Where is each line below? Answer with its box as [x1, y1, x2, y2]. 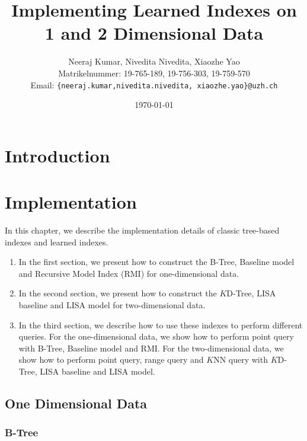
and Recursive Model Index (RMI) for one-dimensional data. [18, 267, 239, 279]
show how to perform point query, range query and [18, 353, 204, 366]
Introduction [5, 143, 110, 167]
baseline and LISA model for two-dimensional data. [18, 299, 206, 311]
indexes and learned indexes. [5, 235, 108, 248]
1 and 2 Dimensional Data [44, 21, 264, 45]
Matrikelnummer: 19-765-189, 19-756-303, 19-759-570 [58, 66, 250, 79]
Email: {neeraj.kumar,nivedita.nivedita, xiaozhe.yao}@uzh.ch [30, 78, 278, 91]
